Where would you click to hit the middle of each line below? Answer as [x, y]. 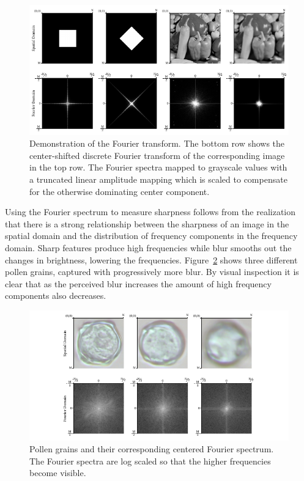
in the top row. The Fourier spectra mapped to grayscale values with [158, 167]
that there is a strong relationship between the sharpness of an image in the [147, 223]
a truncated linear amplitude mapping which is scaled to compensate [158, 179]
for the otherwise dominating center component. [120, 191]
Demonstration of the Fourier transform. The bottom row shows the [157, 143]
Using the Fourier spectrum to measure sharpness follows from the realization [150, 212]
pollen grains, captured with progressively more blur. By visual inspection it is [152, 272]
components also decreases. [56, 296]
